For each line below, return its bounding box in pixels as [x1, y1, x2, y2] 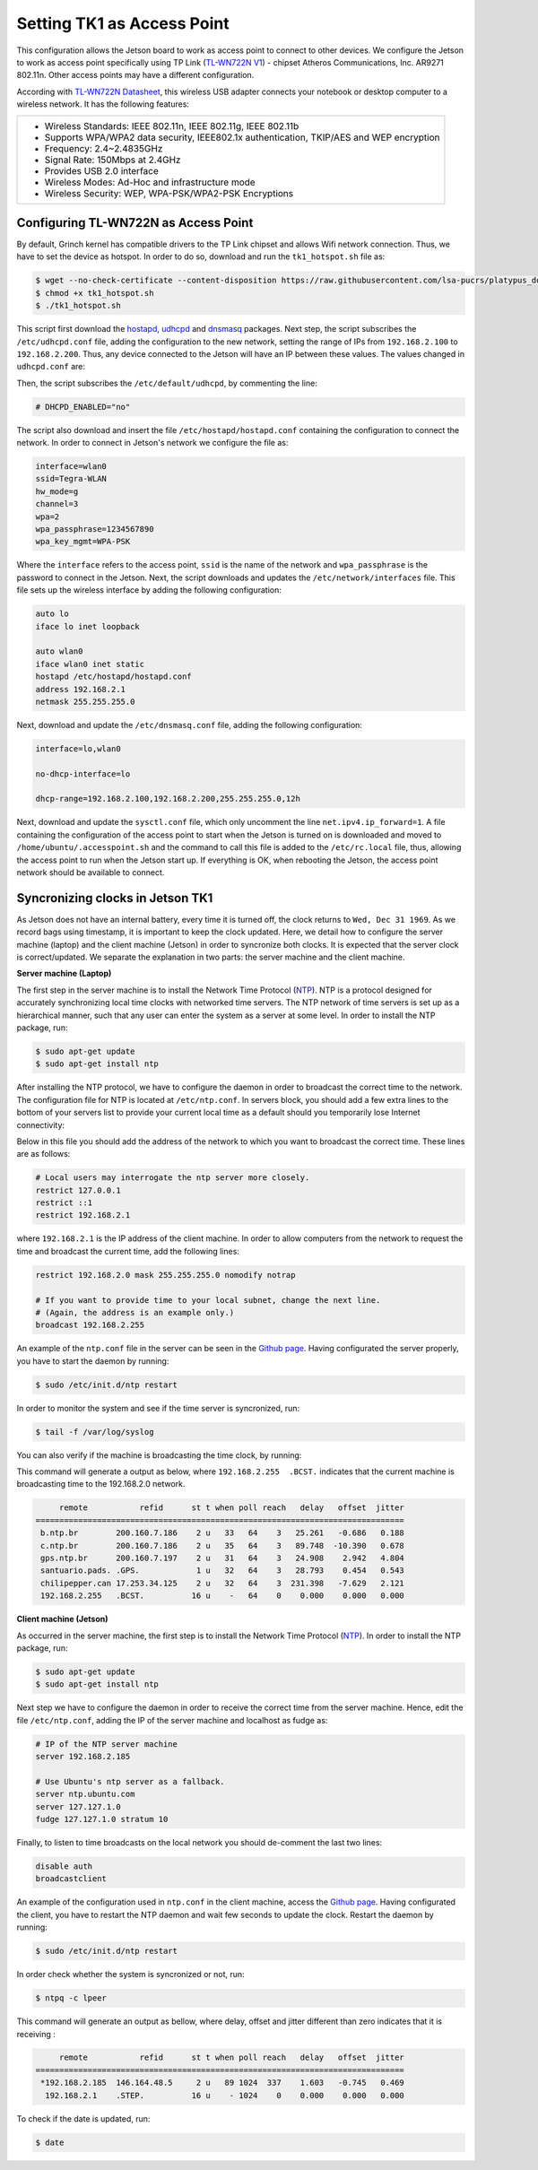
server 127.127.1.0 [35, 1801, 121, 1811]
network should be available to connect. [16, 866, 165, 878]
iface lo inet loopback [35, 621, 141, 631]
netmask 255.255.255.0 [35, 696, 135, 707]
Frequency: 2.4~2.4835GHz [44, 142, 163, 154]
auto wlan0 [35, 647, 83, 656]
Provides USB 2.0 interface [44, 164, 159, 177]
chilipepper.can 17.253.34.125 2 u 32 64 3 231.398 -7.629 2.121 [40, 1578, 405, 1588]
